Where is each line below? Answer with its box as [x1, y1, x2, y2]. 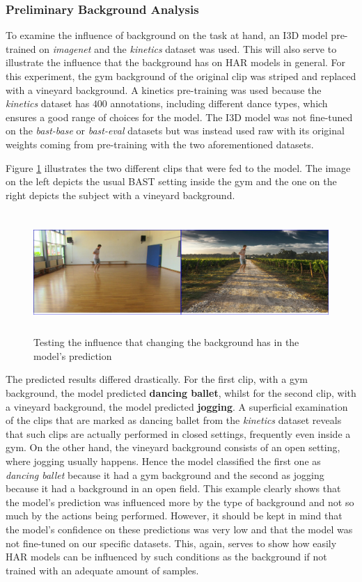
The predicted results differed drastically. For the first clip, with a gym [6, 372, 308, 386]
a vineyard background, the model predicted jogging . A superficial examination [6, 399, 348, 414]
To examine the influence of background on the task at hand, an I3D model [6, 28, 328, 42]
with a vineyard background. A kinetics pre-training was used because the [6, 82, 322, 97]
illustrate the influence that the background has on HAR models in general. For [6, 55, 346, 70]
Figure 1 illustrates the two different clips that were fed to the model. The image [6, 160, 351, 175]
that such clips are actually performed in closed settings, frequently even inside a [6, 426, 351, 441]
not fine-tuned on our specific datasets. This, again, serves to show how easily [6, 535, 337, 550]
